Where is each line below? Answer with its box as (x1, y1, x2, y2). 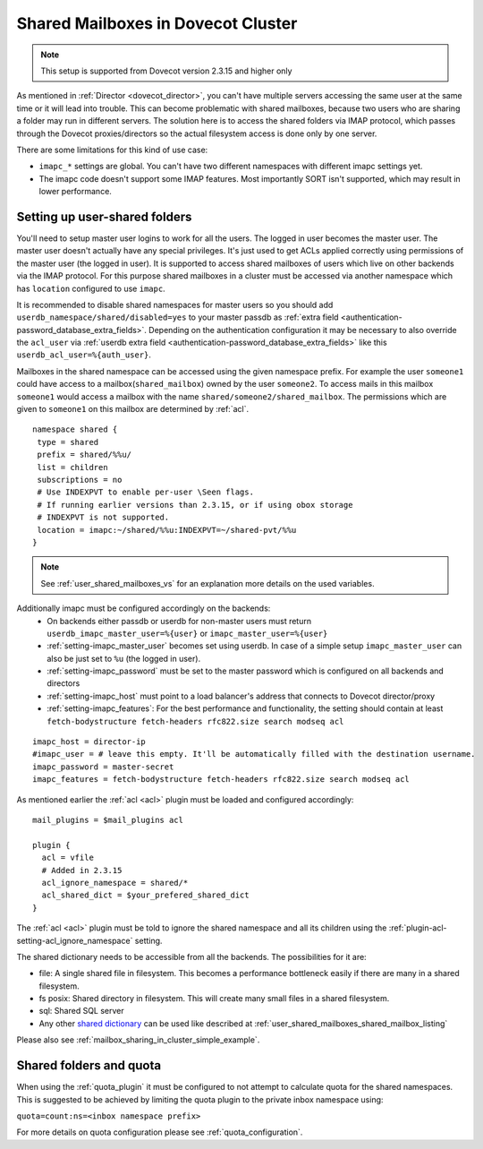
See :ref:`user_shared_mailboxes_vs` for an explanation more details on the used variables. (40, 578, 375, 588)
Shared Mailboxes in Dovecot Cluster (16, 13, 298, 33)
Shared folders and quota (16, 1058, 161, 1074)
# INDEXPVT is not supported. (37, 512, 170, 523)
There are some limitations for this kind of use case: (16, 144, 208, 155)
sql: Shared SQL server (38, 1006, 124, 1016)
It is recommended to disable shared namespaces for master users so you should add (16, 299, 334, 310)
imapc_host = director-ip (32, 737, 147, 747)
